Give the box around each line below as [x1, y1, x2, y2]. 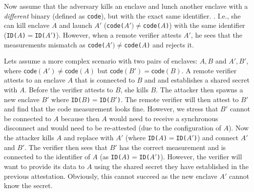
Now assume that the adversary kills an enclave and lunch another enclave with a [4, 1, 248, 11]
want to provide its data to [4, 161, 85, 171]
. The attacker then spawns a [156, 85, 243, 94]
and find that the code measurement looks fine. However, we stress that [4, 104, 218, 114]
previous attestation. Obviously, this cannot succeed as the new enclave [4, 171, 217, 181]
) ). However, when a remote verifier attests [52, 29, 182, 40]
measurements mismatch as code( [4, 39, 106, 49]
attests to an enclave [4, 75, 65, 85]
